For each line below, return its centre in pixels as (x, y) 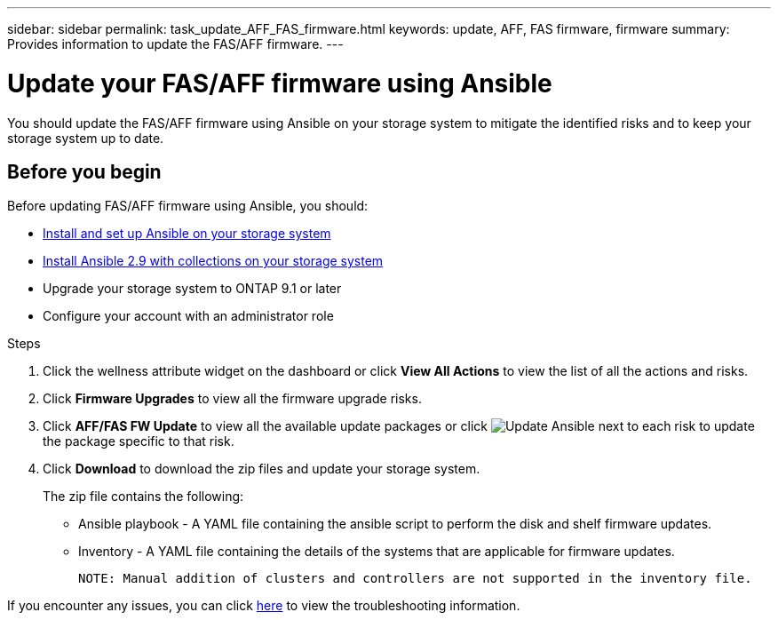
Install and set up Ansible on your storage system (187, 234)
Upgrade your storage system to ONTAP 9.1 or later (192, 289)
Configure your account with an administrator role (188, 316)
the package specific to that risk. (139, 441)
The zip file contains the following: (143, 497)
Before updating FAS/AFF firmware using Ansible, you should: (188, 206)
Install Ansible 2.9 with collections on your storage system (213, 261)
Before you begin (84, 171)
